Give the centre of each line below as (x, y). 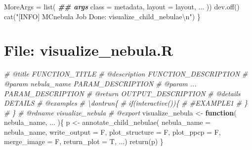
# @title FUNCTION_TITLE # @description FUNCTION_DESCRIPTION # (126, 74)
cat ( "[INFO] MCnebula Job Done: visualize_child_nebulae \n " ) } (102, 16)
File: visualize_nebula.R (89, 50)
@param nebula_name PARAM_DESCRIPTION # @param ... (100, 83)
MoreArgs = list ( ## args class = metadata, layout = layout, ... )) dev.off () (122, 6)
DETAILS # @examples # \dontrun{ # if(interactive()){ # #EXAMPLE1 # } (126, 103)
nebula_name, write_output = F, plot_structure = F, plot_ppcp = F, (112, 131)
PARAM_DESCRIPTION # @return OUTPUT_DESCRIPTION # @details (122, 93)
